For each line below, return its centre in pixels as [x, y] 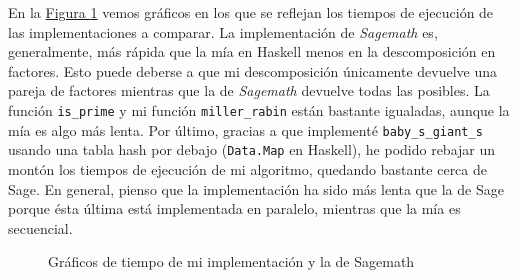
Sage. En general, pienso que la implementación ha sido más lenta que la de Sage [256, 188]
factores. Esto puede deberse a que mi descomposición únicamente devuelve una [253, 70]
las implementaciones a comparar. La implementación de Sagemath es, [223, 31]
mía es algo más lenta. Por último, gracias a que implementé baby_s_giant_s [245, 129]
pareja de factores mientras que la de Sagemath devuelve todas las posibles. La [249, 90]
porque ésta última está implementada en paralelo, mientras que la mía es [234, 208]
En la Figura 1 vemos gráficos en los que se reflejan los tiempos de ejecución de [251, 12]
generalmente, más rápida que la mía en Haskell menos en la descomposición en [252, 51]
